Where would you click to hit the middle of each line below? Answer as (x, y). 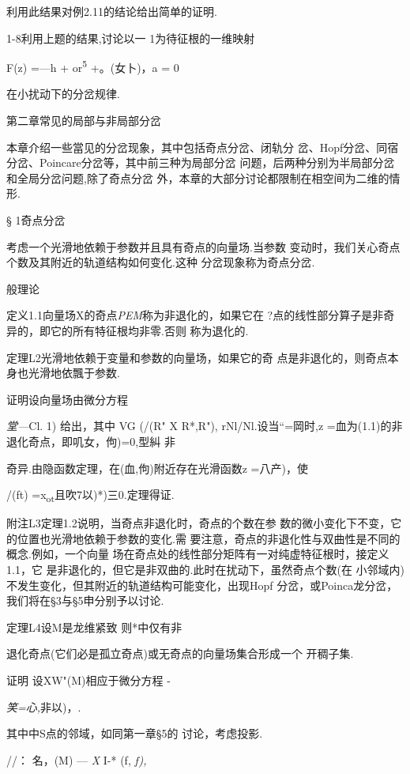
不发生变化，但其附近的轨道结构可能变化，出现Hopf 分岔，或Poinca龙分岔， (202, 585)
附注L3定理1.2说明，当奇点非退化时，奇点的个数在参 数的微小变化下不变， (199, 523)
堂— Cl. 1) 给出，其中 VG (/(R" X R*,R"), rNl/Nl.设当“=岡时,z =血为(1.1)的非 (205, 426)
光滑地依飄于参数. (74, 373)
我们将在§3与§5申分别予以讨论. (85, 600)
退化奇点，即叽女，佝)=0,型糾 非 (91, 441)
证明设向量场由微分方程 (67, 399)
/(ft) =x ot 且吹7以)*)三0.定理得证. (90, 495)
